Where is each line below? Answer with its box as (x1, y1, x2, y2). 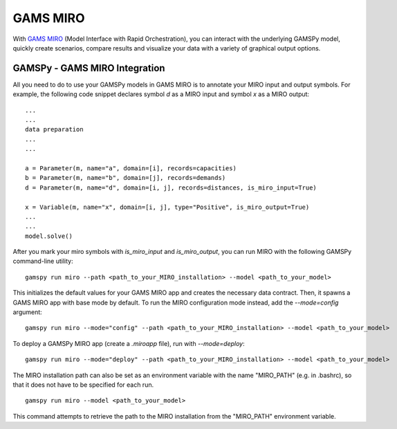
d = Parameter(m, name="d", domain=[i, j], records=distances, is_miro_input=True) (25, 183, 317, 192)
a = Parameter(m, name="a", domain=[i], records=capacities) (25, 164, 237, 172)
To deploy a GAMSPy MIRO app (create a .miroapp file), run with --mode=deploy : (12, 339, 245, 347)
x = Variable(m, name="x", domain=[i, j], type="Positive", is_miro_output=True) (25, 203, 310, 211)
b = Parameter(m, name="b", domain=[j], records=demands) (25, 174, 226, 182)
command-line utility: (12, 257, 74, 266)
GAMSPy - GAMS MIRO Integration (12, 62, 165, 74)
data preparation (25, 125, 84, 134)
